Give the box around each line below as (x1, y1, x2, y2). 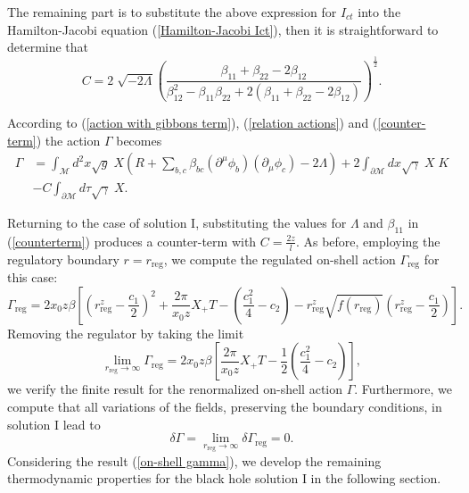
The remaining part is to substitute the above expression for (7, 3, 337, 21)
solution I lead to (7, 414, 101, 433)
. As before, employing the (295, 231, 440, 250)
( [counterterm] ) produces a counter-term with (7, 231, 257, 250)
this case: (7, 268, 58, 287)
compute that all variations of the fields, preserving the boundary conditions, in (7, 397, 442, 415)
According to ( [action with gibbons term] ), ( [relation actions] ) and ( (7, 113, 378, 132)
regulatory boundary (7, 249, 119, 268)
